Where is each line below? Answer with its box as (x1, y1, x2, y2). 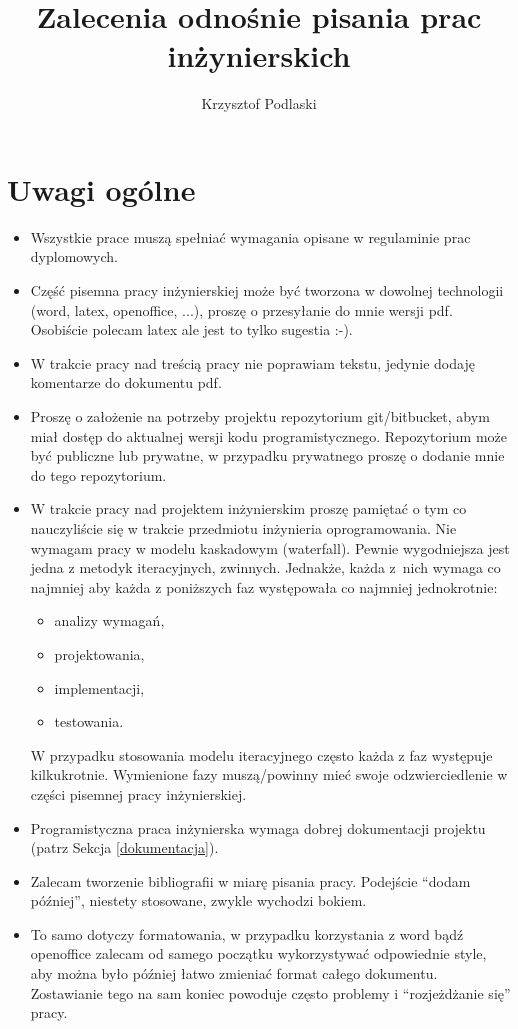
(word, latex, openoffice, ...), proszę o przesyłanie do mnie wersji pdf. (30, 299, 453, 320)
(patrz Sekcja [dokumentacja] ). (30, 837, 219, 858)
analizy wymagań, (54, 610, 165, 631)
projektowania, (54, 643, 145, 664)
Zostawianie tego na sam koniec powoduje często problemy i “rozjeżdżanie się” (30, 982, 511, 1003)
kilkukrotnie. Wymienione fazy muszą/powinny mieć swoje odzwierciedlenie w (30, 764, 508, 785)
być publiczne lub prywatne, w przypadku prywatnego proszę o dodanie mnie (30, 445, 505, 466)
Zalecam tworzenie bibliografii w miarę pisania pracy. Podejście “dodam (30, 870, 471, 891)
